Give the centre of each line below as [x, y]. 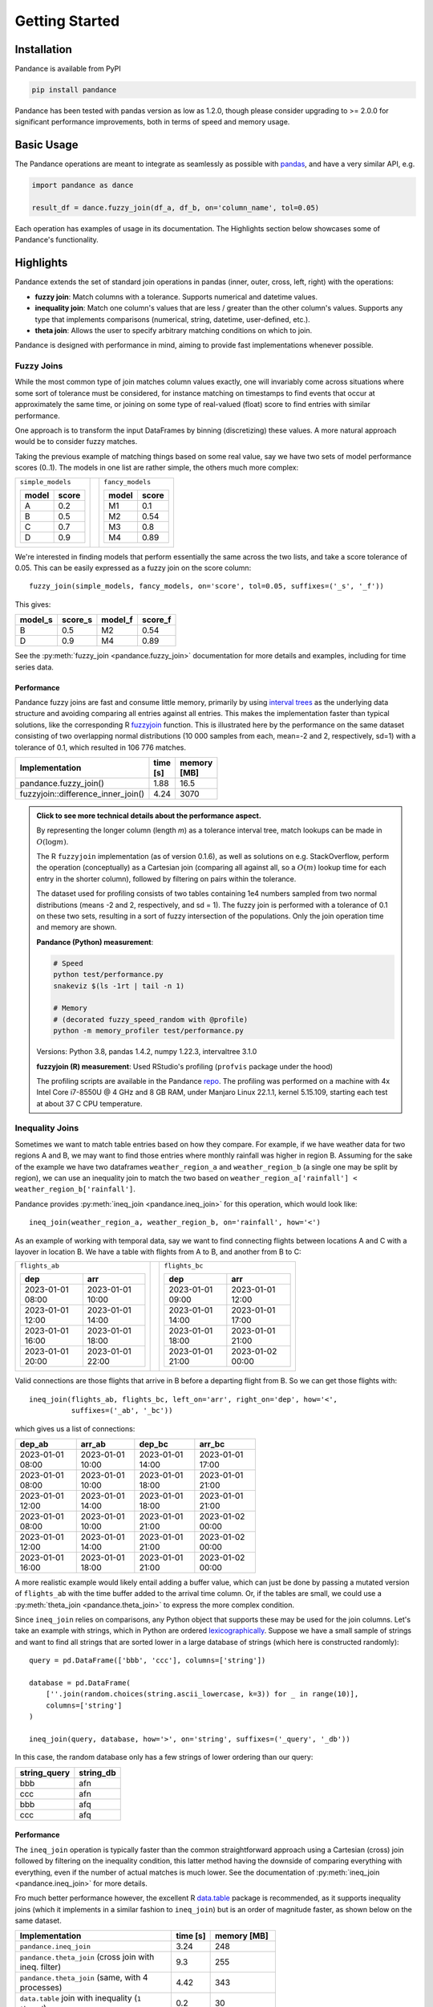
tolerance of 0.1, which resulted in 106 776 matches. [100, 747]
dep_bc [154, 1443]
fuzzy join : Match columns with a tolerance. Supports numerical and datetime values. [176, 296]
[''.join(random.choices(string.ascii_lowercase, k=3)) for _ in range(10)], [202, 1694]
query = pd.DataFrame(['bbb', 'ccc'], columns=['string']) [148, 1661]
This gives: [33, 604]
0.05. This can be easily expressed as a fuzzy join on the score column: [133, 568]
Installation [43, 49]
